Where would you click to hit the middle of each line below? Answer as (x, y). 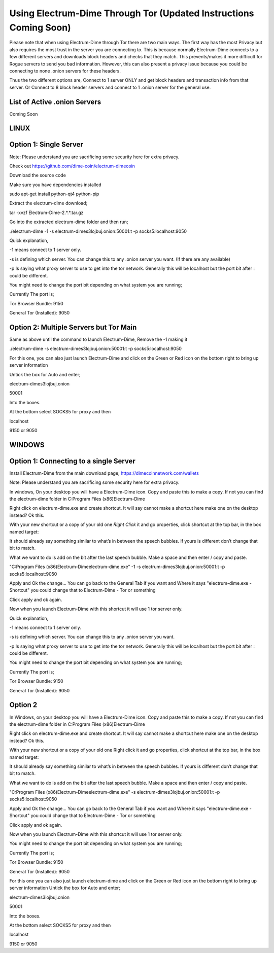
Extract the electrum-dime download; (48, 203)
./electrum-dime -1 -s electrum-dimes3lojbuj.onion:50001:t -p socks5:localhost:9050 (98, 231)
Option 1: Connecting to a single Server (72, 461)
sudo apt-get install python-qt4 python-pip (54, 194)
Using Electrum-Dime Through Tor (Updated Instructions (132, 13)
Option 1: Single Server (46, 145)
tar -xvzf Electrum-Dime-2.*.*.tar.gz (46, 213)
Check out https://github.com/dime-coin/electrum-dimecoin (72, 166)
